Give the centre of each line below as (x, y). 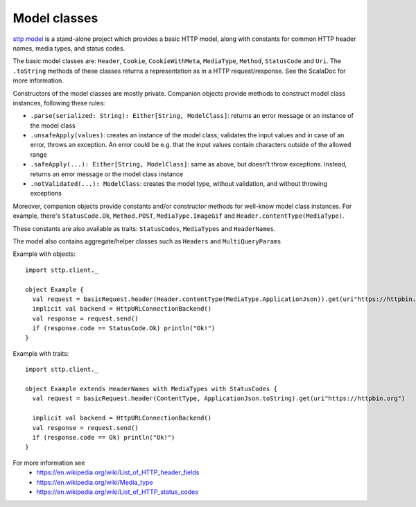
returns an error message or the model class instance (107, 174)
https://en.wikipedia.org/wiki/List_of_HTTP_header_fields (118, 472)
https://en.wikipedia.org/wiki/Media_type (95, 482)
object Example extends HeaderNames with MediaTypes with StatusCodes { (151, 389)
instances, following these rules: (59, 103)
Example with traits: (41, 353)
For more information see (49, 463)
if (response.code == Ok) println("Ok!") (104, 437)
